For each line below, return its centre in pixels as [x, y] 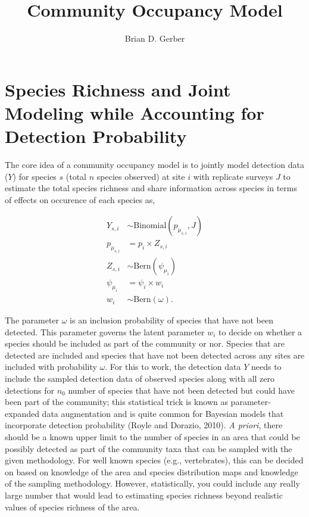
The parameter [32, 320]
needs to [266, 367]
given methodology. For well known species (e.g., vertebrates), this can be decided [154, 460]
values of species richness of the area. [72, 507]
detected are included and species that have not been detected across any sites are [155, 355]
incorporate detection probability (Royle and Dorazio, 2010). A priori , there [144, 425]
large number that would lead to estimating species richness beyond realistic [144, 495]
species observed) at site [141, 176]
